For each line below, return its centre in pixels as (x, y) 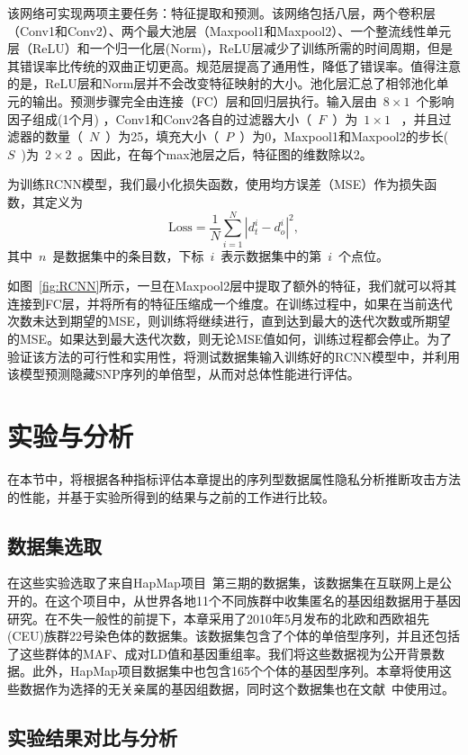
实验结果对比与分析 (92, 737)
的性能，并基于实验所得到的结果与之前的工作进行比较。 (171, 496)
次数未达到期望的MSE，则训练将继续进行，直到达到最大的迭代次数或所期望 (229, 321)
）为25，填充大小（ (162, 136)
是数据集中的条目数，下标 (128, 255)
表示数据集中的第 (271, 255)
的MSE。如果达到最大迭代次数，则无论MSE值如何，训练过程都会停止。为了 (230, 339)
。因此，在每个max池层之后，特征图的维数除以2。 (225, 153)
